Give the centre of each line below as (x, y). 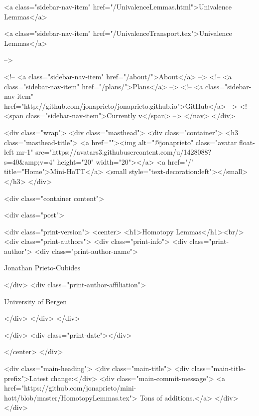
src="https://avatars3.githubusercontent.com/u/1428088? (124, 152)
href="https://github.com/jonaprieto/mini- (70, 388)
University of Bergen (35, 301)
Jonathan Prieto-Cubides (42, 268)
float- (247, 142)
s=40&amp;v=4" (30, 161)
